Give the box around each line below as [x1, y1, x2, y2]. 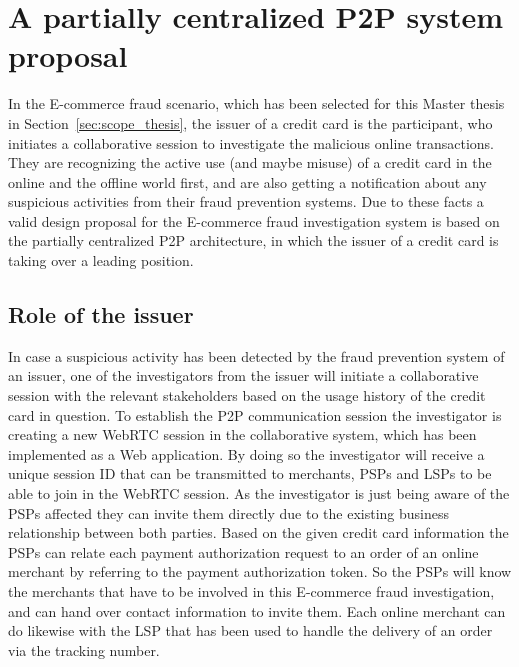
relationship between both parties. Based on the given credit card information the [8, 522, 509, 543]
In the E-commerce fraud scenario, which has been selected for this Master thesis [8, 93, 505, 114]
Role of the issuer [8, 299, 194, 330]
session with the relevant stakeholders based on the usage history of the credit [8, 385, 486, 406]
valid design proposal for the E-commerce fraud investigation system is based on [8, 210, 500, 231]
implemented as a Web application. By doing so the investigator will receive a [8, 443, 485, 464]
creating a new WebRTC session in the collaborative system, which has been [8, 424, 477, 445]
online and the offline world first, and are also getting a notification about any [8, 171, 487, 192]
